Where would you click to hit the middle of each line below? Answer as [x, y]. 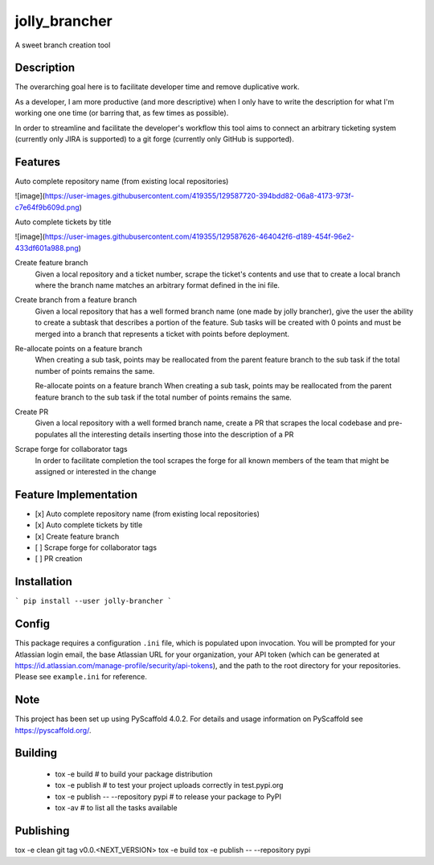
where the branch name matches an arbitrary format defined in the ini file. [158, 285]
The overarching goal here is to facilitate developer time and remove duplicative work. [158, 87]
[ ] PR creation [59, 559]
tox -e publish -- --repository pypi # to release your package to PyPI [168, 797]
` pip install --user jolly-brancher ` [93, 601]
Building [36, 753]
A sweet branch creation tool [63, 45]
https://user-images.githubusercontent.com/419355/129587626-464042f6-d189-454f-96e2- [200, 236]
